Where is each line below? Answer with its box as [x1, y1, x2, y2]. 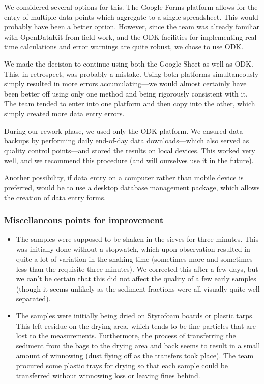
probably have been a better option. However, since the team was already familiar [4, 21, 259, 32]
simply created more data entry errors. [4, 108, 125, 118]
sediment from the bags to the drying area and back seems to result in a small [16, 340, 260, 350]
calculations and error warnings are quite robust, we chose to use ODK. [20, 41, 244, 52]
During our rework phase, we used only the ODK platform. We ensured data [4, 125, 243, 136]
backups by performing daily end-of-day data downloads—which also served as [4, 135, 249, 146]
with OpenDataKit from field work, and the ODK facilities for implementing [4, 31, 243, 42]
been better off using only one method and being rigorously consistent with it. [4, 88, 248, 99]
